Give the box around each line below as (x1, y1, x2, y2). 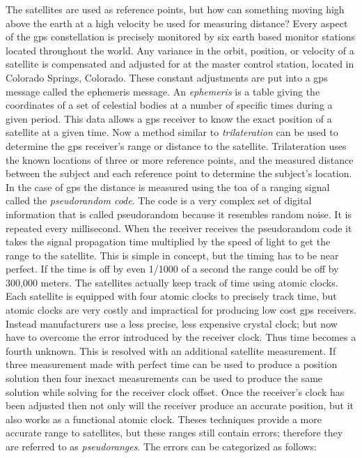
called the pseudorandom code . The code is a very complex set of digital (6, 193, 312, 208)
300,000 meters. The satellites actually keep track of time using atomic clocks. (6, 275, 338, 289)
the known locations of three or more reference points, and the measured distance (6, 152, 354, 167)
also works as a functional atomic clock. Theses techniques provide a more (6, 411, 322, 426)
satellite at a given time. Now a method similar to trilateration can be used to (6, 125, 338, 139)
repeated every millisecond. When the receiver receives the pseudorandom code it (6, 220, 352, 235)
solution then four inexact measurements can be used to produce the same (6, 371, 323, 386)
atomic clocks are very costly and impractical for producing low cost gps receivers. (6, 303, 356, 317)
